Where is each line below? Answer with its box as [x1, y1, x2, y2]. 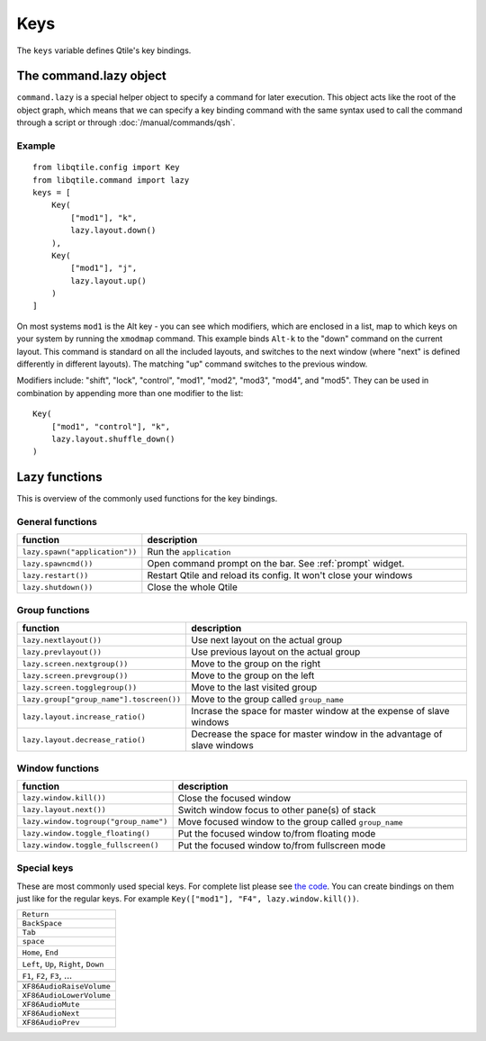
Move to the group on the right [190, 657, 321, 670]
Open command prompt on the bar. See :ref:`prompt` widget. [147, 557, 405, 570]
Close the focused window [177, 792, 292, 804]
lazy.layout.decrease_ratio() [22, 735, 146, 745]
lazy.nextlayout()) [22, 635, 103, 645]
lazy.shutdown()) [22, 582, 94, 592]
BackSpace [22, 919, 63, 928]
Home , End [22, 946, 58, 958]
